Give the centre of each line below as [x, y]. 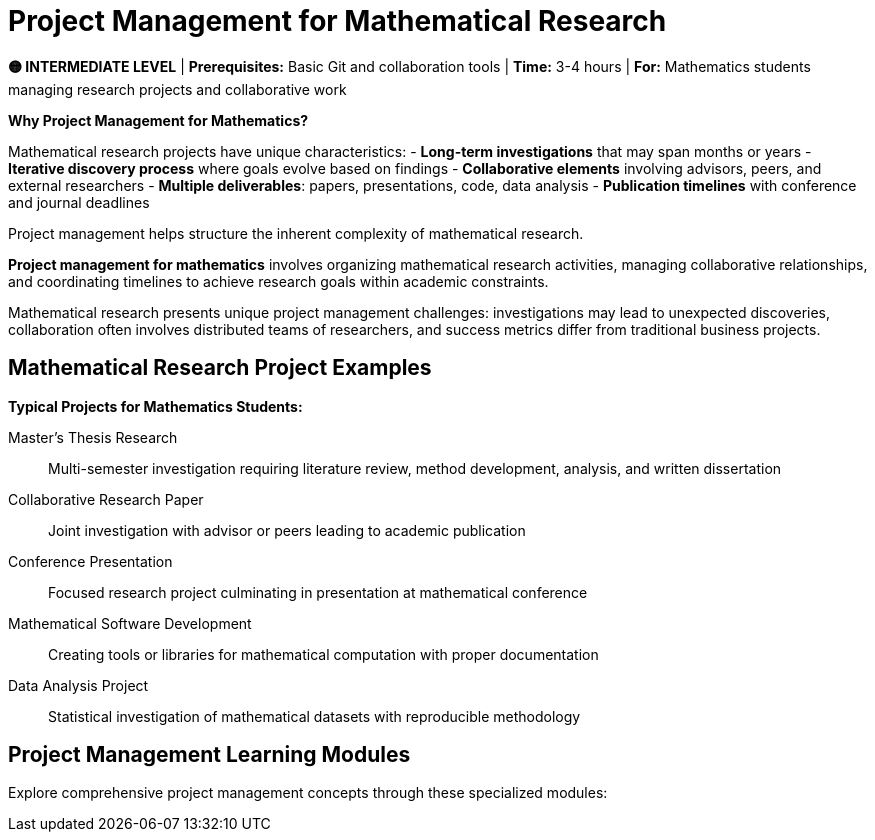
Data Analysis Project [78, 685]
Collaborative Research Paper [106, 499]
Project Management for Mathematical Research [337, 21]
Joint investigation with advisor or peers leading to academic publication [287, 530]
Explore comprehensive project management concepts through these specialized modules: [308, 793]
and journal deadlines [79, 202]
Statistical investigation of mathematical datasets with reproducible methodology [314, 716]
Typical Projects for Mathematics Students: [155, 406]
